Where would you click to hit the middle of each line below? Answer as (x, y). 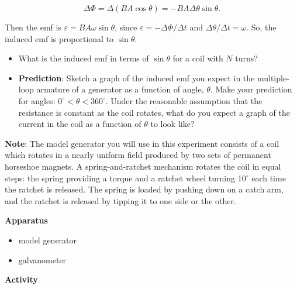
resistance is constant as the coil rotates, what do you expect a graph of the (154, 112)
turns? (246, 58)
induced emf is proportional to (59, 38)
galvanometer (42, 259)
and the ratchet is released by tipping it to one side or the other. (120, 200)
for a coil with (198, 58)
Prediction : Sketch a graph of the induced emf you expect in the (137, 78)
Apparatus (26, 220)
